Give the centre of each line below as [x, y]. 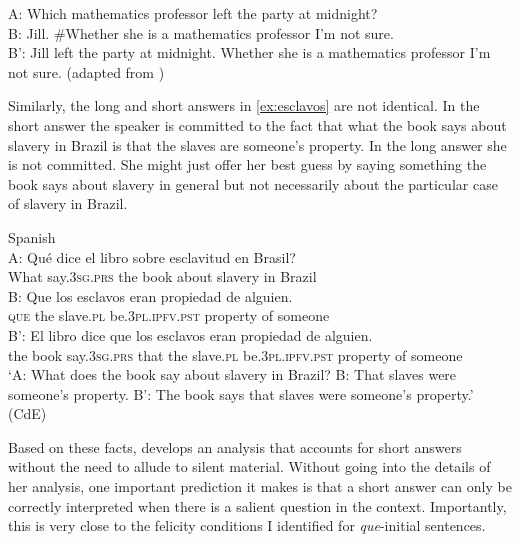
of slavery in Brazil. [68, 203]
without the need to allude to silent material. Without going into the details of [249, 466]
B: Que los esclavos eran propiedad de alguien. [150, 295]
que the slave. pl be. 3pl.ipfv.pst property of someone [169, 315]
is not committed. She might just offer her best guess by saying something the [247, 164]
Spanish [32, 236]
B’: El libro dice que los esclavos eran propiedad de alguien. [190, 334]
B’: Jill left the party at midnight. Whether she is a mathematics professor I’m [249, 52]
